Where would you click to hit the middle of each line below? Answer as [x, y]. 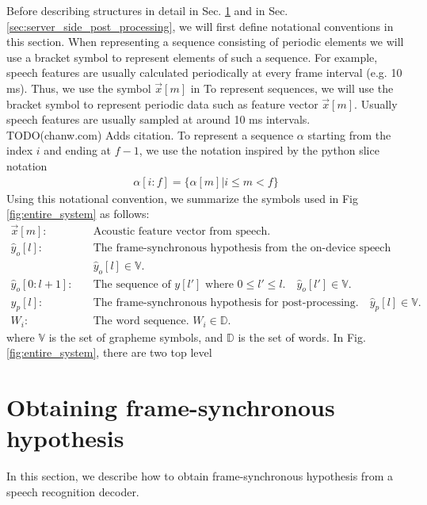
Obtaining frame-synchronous [171, 407]
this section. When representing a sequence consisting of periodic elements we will [205, 42]
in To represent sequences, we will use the [292, 88]
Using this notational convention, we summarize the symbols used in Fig [183, 198]
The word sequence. [141, 321]
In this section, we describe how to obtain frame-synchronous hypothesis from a [200, 476]
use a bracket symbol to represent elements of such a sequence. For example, [192, 57]
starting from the [349, 134]
